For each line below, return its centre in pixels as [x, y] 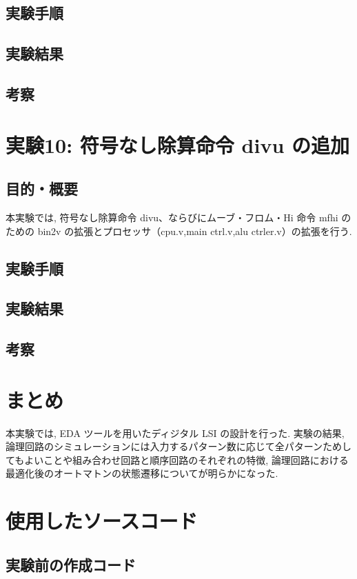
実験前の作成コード [71, 564]
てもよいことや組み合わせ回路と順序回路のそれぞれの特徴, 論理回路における [177, 459]
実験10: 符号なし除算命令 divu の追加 [178, 144]
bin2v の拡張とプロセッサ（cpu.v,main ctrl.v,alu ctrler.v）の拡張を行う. [195, 231]
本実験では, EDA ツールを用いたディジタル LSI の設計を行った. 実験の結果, [175, 433]
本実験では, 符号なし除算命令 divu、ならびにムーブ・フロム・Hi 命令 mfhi [172, 217]
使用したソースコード [102, 521]
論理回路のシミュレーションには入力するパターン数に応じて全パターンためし [179, 446]
